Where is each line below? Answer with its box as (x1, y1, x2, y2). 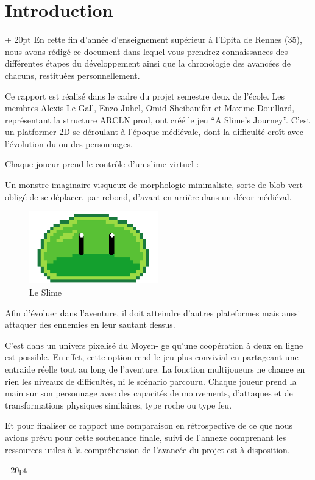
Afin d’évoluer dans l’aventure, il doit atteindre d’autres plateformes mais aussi (5, 306, 300, 319)
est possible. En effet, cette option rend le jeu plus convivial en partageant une (5, 351, 299, 363)
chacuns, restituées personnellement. (5, 68, 140, 81)
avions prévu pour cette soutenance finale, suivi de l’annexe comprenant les (5, 431, 286, 443)
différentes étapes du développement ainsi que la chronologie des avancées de (5, 57, 291, 70)
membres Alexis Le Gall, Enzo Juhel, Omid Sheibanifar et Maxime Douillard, (5, 101, 295, 114)
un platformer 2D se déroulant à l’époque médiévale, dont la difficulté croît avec (5, 125, 304, 138)
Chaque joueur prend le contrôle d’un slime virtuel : (5, 158, 199, 170)
